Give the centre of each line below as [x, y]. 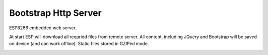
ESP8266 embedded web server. [43, 28]
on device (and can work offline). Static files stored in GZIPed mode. [79, 44]
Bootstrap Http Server [55, 13]
